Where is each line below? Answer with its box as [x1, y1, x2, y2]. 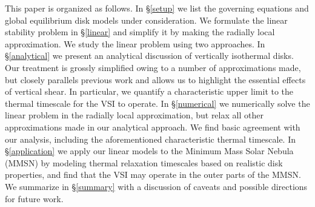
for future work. [5, 192, 64, 205]
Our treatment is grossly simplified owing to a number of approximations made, [5, 61, 301, 73]
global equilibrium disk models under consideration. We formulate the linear [5, 13, 288, 26]
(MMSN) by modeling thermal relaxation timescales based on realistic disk [5, 156, 283, 169]
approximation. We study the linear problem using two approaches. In [5, 37, 265, 50]
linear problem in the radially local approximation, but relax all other [5, 109, 264, 121]
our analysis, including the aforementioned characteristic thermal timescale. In [5, 132, 296, 145]
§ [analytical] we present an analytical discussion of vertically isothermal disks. [5, 49, 294, 62]
